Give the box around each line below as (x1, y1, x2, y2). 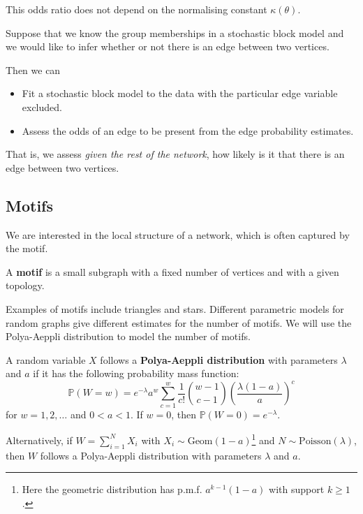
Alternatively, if (6, 432, 73, 447)
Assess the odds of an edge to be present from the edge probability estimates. (22, 123, 354, 138)
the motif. (6, 241, 48, 256)
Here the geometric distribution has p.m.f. (22, 482, 202, 497)
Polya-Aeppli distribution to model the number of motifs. (6, 329, 251, 344)
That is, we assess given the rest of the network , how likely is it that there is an (6, 147, 345, 161)
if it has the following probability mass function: (33, 366, 239, 381)
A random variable (6, 352, 86, 367)
